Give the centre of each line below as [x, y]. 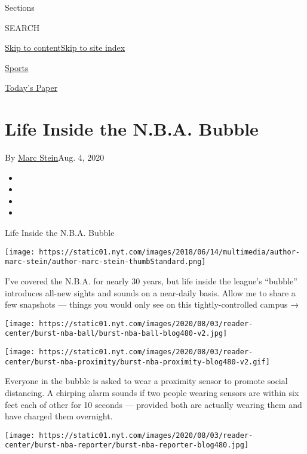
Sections [20, 7]
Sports [17, 67]
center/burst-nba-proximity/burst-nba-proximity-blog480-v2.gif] [137, 362]
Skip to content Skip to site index [65, 47]
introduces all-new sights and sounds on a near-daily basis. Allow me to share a [150, 292]
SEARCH [22, 27]
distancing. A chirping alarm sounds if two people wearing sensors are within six [152, 392]
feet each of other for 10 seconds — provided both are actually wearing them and [153, 404]
